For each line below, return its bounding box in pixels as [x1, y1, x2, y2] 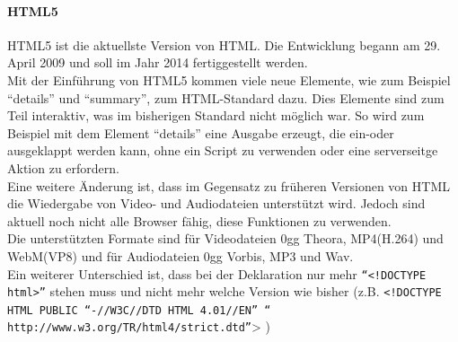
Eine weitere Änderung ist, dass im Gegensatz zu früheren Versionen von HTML [7, 176, 450, 195]
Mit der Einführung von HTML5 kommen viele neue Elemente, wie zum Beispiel [7, 70, 451, 89]
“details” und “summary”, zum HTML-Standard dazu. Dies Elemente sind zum [7, 88, 445, 107]
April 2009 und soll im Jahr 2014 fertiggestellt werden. [7, 53, 308, 72]
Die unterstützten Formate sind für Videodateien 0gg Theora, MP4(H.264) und [7, 229, 444, 248]
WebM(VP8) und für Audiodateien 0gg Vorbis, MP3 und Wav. [7, 246, 354, 265]
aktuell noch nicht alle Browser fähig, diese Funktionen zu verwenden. [7, 211, 392, 230]
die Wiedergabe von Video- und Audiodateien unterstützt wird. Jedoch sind [7, 194, 426, 213]
